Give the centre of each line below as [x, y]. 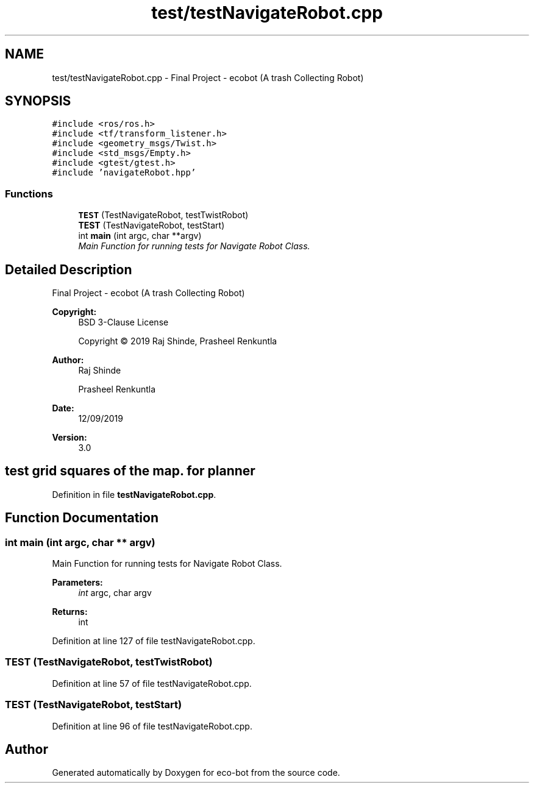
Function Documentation [82, 518]
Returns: [70, 612]
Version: [69, 438]
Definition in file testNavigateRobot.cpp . [134, 494]
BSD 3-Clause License [123, 322]
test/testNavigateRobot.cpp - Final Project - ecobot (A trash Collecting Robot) [208, 77]
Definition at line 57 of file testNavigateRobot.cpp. [152, 683]
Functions [29, 193]
